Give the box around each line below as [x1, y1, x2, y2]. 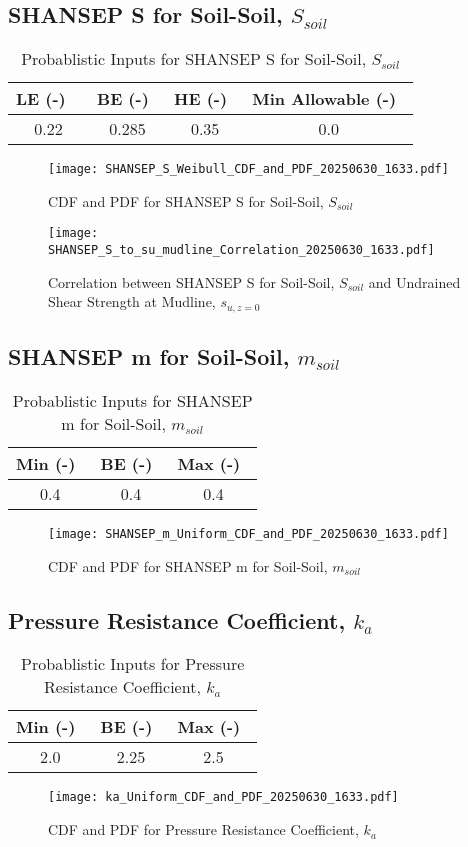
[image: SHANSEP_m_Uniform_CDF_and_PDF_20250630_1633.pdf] [48, 527, 449, 542]
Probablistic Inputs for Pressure [21, 652, 245, 676]
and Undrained [368, 271, 461, 292]
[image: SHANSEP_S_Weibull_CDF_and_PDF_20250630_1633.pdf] [48, 162, 449, 177]
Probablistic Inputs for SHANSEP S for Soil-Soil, [21, 47, 367, 71]
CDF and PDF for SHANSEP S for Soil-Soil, [48, 190, 324, 211]
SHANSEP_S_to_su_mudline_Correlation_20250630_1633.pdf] [48, 243, 435, 258]
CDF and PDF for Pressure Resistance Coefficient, [48, 819, 359, 840]
